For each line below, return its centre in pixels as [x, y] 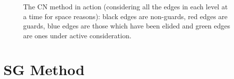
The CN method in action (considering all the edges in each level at [126, 6]
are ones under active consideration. [77, 35]
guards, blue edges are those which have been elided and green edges [127, 26]
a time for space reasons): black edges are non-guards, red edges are [125, 16]
